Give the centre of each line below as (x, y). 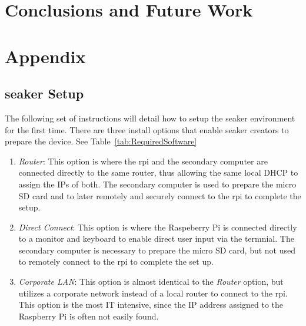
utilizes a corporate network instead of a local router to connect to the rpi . (153, 293)
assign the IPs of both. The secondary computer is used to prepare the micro (157, 184)
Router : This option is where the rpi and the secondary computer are (143, 161)
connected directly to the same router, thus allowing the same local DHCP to (158, 172)
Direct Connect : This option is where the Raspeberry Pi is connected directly (158, 227)
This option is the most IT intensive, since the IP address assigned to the (151, 304)
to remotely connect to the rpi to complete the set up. (116, 261)
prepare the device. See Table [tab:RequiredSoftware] (101, 141)
